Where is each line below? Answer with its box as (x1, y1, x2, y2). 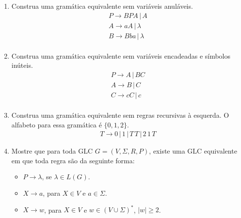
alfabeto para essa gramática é (11, 119, 102, 129)
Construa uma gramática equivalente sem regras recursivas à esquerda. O (11, 110, 229, 120)
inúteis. (11, 60, 33, 70)
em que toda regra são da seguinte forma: (11, 155, 135, 165)
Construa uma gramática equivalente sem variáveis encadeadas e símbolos (11, 50, 231, 61)
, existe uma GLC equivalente (149, 146, 237, 156)
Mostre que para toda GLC (11, 146, 93, 156)
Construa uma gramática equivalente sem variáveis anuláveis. (11, 1, 193, 11)
